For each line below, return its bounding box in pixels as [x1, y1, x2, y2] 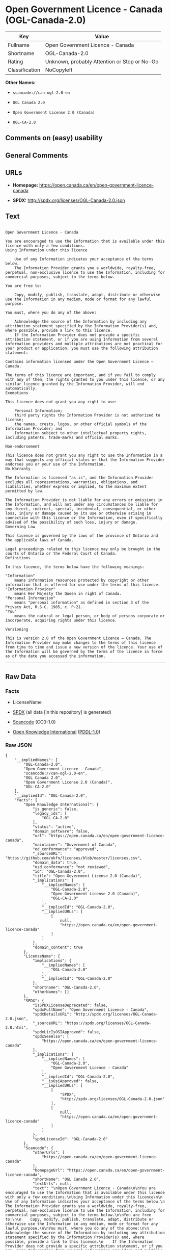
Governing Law [5, 524, 36, 530]
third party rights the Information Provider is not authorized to [14, 413, 160, 418]
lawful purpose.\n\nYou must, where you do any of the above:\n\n [5, 1226, 149, 1231]
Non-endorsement [5, 444, 40, 449]
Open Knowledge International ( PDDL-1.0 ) [12, 729, 101, 735]
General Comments [5, 151, 68, 160]
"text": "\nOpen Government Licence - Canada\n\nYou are [32, 1186, 156, 1191]
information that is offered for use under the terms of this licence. [5, 582, 160, 587]
